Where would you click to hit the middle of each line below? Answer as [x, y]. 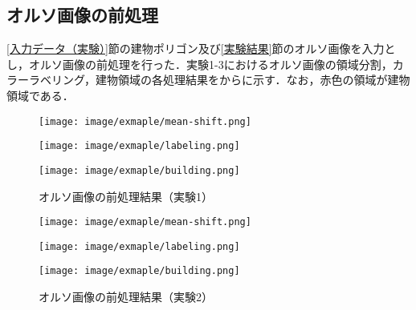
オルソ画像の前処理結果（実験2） [126, 297]
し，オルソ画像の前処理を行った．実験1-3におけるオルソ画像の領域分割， [200, 64]
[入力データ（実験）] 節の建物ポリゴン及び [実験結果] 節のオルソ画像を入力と [201, 48]
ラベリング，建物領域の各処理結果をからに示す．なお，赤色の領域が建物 [219, 80]
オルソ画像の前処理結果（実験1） [126, 196]
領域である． [40, 95]
